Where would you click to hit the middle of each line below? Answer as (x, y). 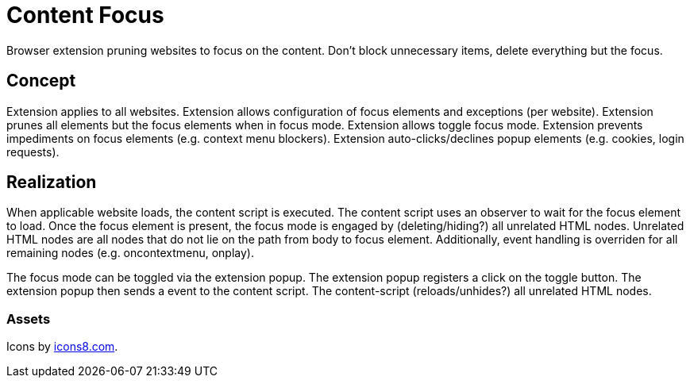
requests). (33, 152)
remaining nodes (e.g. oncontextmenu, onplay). (130, 253)
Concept (41, 81)
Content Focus (85, 15)
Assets (29, 319)
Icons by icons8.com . (62, 347)
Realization (52, 182)
